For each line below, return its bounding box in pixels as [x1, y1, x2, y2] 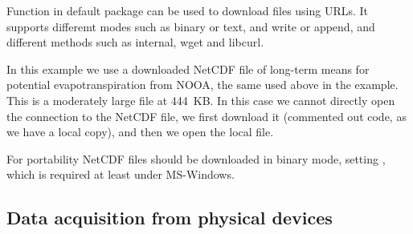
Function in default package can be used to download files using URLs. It [6, 2, 369, 18]
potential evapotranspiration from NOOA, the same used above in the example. [6, 76, 399, 93]
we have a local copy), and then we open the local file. [6, 123, 274, 140]
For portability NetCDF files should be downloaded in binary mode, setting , [6, 150, 386, 167]
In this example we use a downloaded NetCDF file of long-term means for [6, 60, 370, 77]
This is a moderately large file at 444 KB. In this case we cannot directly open [6, 91, 395, 108]
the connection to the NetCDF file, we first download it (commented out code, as [6, 107, 407, 124]
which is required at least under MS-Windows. [6, 166, 235, 183]
